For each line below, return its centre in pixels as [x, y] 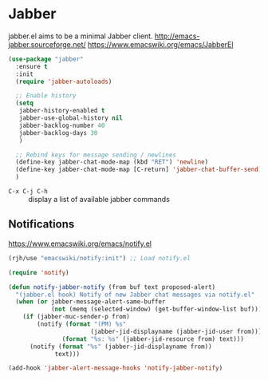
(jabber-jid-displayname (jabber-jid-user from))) [176, 331]
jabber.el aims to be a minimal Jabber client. [81, 36]
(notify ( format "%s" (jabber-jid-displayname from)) [121, 346]
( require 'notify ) [39, 272]
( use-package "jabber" [46, 59]
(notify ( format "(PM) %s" [82, 324]
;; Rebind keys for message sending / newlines [96, 155]
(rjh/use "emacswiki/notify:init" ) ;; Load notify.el [100, 258]
